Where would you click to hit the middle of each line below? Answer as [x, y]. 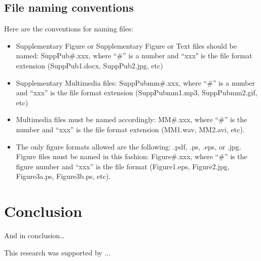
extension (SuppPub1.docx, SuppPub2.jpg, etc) [89, 65]
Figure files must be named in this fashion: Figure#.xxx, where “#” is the [132, 156]
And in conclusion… [34, 235]
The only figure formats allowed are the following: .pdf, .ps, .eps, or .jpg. [128, 146]
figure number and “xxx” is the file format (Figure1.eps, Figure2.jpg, [123, 166]
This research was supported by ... [58, 252]
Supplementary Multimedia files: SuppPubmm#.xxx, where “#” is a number [136, 82]
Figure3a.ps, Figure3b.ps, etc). [63, 176]
